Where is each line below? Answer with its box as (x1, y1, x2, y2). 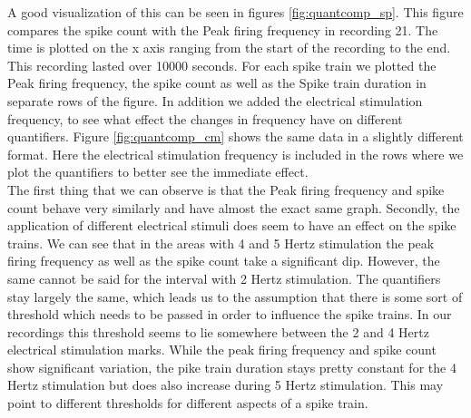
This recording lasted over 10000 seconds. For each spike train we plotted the (7, 55, 437, 74)
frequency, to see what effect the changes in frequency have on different (7, 109, 403, 128)
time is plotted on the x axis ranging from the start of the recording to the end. (7, 38, 451, 57)
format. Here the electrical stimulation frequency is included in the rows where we (7, 144, 464, 163)
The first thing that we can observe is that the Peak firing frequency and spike (7, 180, 445, 199)
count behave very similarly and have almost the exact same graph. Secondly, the (7, 198, 460, 217)
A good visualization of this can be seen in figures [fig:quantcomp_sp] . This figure (7, 3, 464, 21)
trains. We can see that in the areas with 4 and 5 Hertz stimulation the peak (7, 233, 435, 252)
